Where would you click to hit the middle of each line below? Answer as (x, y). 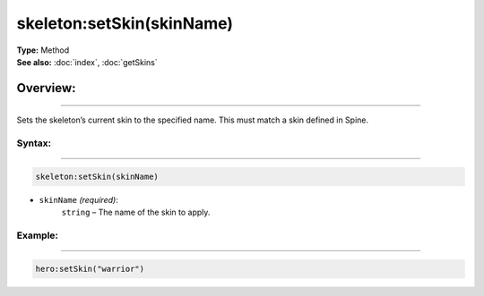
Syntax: (34, 143)
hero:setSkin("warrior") (90, 269)
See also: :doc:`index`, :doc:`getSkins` (87, 62)
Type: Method (43, 50)
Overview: (46, 88)
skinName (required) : (78, 199)
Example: (37, 235)
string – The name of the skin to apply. (136, 212)
